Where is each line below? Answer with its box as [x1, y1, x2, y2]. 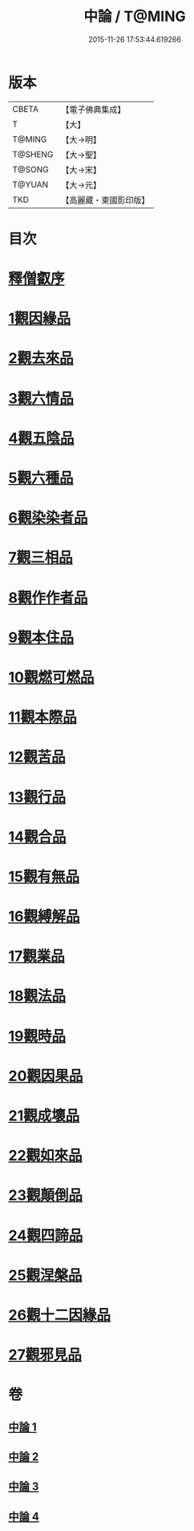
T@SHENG [12, 148, 54, 159]
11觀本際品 [8, 708, 78, 726]
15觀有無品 [8, 867, 80, 886]
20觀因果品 [8, 1066, 83, 1085]
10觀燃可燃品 [8, 668, 95, 686]
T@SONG [12, 163, 50, 175]
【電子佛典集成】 [61, 104, 126, 115]
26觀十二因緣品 [8, 1305, 111, 1324]
